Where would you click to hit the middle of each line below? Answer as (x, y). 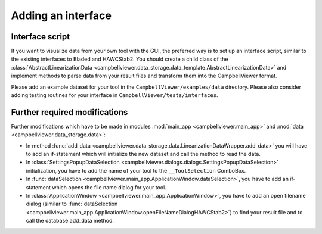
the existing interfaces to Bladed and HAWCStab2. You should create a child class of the (120, 59)
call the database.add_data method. (70, 221)
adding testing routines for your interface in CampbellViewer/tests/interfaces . (114, 95)
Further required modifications (69, 112)
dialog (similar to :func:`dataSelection (72, 204)
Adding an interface (61, 15)
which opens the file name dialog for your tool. (109, 187)
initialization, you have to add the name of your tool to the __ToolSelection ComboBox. (136, 170)
